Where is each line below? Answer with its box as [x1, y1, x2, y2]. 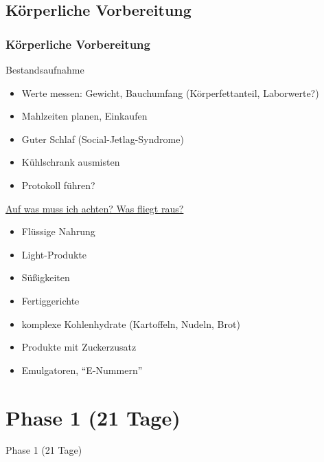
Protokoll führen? [21, 177, 95, 192]
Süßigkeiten [21, 270, 70, 285]
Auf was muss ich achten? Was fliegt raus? [5, 201, 184, 215]
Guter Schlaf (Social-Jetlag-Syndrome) [21, 131, 184, 146]
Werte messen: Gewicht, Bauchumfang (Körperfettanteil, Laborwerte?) [21, 85, 319, 100]
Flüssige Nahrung [21, 224, 95, 239]
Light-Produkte [21, 247, 86, 261]
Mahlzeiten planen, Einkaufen [21, 109, 148, 123]
